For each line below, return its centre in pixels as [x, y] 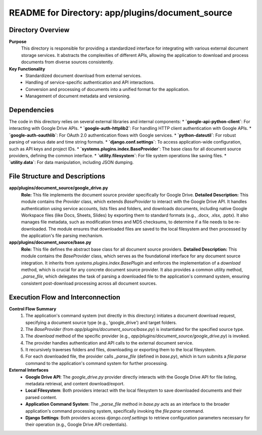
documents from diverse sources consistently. [67, 62]
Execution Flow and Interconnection [65, 297]
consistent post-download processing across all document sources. [89, 283]
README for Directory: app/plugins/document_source [121, 13]
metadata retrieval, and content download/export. [75, 384]
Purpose [18, 42]
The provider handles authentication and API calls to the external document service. [109, 343]
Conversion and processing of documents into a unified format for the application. [107, 89]
